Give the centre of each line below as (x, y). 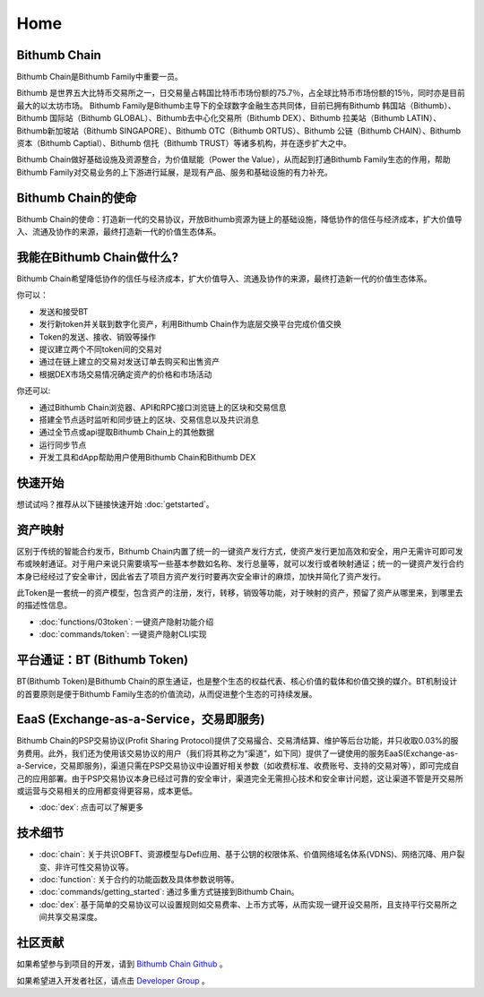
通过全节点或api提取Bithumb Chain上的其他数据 (127, 432)
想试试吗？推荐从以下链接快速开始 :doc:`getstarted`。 (115, 504)
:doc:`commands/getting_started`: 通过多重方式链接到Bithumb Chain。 (169, 892)
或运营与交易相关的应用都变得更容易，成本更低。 (107, 791)
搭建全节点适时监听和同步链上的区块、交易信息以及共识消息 (149, 419)
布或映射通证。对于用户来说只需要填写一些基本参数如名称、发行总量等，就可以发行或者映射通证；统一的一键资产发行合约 (240, 563)
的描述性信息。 (44, 606)
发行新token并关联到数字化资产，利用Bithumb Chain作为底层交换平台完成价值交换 (190, 324)
